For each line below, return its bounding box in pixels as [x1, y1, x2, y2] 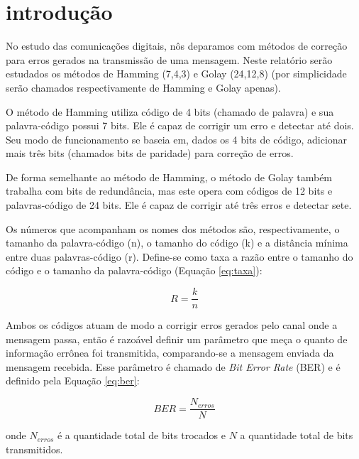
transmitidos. [6, 441, 63, 456]
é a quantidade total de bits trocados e [57, 428, 226, 443]
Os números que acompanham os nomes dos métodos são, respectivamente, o [6, 221, 340, 236]
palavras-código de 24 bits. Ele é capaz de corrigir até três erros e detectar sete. [6, 198, 352, 212]
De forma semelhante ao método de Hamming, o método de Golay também [6, 169, 333, 184]
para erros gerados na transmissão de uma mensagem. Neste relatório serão [6, 52, 333, 67]
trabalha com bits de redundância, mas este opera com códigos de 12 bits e [6, 183, 333, 198]
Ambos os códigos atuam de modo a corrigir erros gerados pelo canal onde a [6, 318, 338, 333]
